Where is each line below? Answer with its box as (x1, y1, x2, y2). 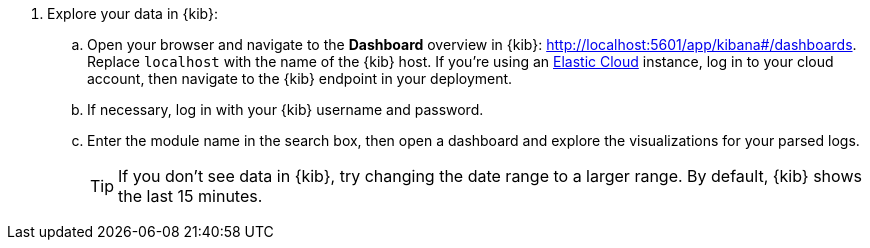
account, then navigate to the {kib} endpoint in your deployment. (87, 70, 513, 87)
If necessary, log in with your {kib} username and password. (87, 101, 484, 118)
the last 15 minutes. (118, 186, 263, 206)
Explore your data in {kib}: (47, 5, 218, 22)
